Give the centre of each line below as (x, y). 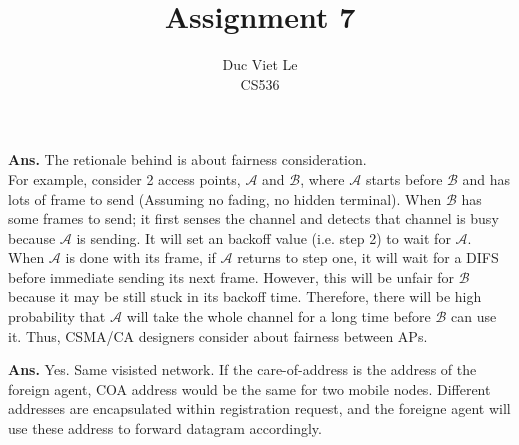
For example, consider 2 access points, (124, 178)
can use (474, 316)
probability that (57, 316)
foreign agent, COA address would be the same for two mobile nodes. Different (249, 388)
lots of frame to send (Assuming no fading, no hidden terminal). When (225, 198)
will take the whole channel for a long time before (278, 316)
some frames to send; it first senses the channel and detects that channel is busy (253, 218)
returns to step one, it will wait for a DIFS (368, 257)
